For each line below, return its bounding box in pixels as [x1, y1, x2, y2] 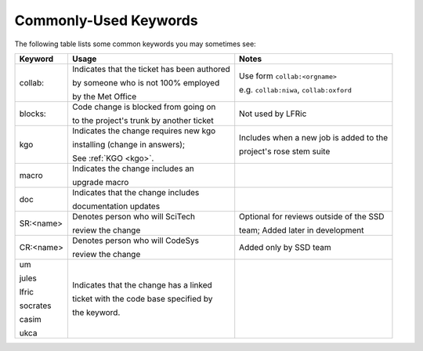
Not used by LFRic [239, 108, 307, 119]
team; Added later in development [239, 224, 364, 235]
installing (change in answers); [71, 139, 186, 150]
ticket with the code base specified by [71, 293, 213, 304]
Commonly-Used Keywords [14, 12, 199, 29]
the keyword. [71, 306, 121, 317]
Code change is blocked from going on [71, 101, 216, 112]
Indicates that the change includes [71, 186, 200, 197]
